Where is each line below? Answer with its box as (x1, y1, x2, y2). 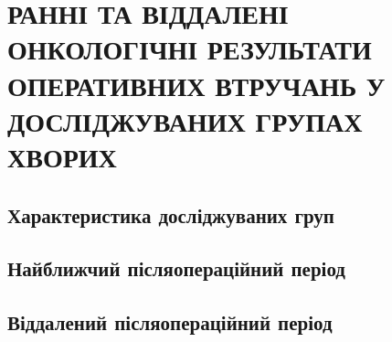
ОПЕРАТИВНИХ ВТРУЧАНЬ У (7, 66, 386, 103)
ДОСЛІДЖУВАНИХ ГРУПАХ (7, 102, 363, 139)
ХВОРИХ (7, 137, 117, 175)
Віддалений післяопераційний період (7, 308, 333, 337)
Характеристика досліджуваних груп (7, 200, 334, 229)
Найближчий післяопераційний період (7, 254, 345, 283)
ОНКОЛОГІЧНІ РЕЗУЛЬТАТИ (7, 30, 372, 68)
